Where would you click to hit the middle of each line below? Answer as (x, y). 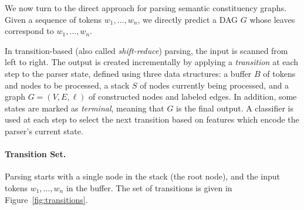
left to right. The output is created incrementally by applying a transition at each (152, 62)
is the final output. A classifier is (235, 108)
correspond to (29, 31)
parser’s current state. (44, 131)
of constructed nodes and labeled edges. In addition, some (193, 96)
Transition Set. (36, 154)
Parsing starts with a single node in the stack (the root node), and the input (142, 176)
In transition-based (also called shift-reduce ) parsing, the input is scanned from (146, 50)
